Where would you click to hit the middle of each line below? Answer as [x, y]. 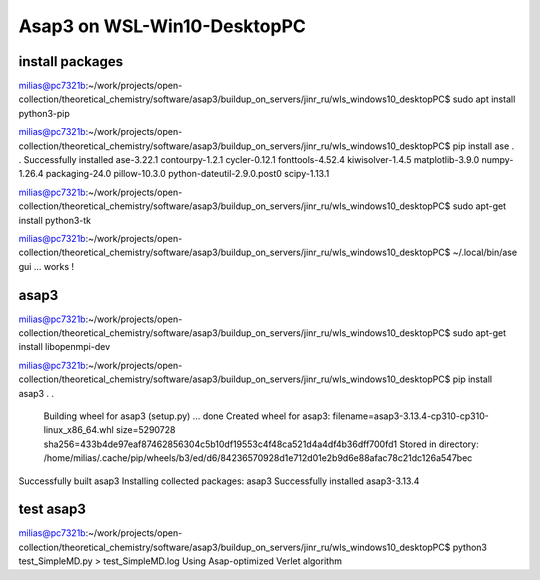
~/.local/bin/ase [485, 252]
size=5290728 [145, 430]
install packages [71, 61]
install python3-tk [55, 220]
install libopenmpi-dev [64, 347]
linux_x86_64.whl [78, 430]
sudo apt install [484, 99]
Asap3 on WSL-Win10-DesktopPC [162, 26]
